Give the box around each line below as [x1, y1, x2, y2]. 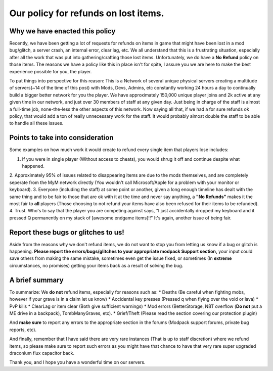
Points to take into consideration [9, 133, 114, 142]
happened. [22, 163, 45, 169]
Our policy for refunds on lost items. [9, 8, 164, 19]
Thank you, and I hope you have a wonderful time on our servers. [9, 359, 146, 365]
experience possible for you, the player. [9, 68, 92, 74]
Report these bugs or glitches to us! [9, 228, 125, 237]
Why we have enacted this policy [9, 27, 116, 35]
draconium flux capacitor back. [9, 350, 74, 356]
